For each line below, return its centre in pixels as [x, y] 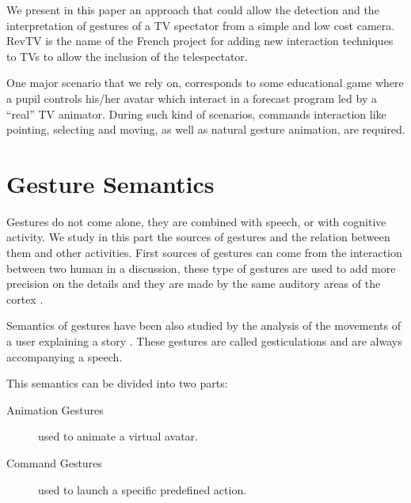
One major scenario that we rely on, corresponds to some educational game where [205, 83]
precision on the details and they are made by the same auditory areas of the [194, 284]
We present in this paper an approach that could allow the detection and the [193, 9]
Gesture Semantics [110, 183]
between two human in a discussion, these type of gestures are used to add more [201, 268]
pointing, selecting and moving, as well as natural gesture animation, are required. [206, 129]
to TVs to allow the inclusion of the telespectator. [127, 56]
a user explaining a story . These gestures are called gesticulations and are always [204, 341]
